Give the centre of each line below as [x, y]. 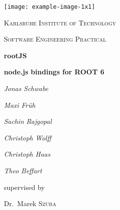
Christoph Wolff [28, 137]
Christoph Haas [27, 154]
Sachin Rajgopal [28, 121]
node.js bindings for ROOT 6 [54, 72]
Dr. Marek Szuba [30, 203]
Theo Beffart [23, 170]
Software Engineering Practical [55, 39]
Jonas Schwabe [26, 88]
